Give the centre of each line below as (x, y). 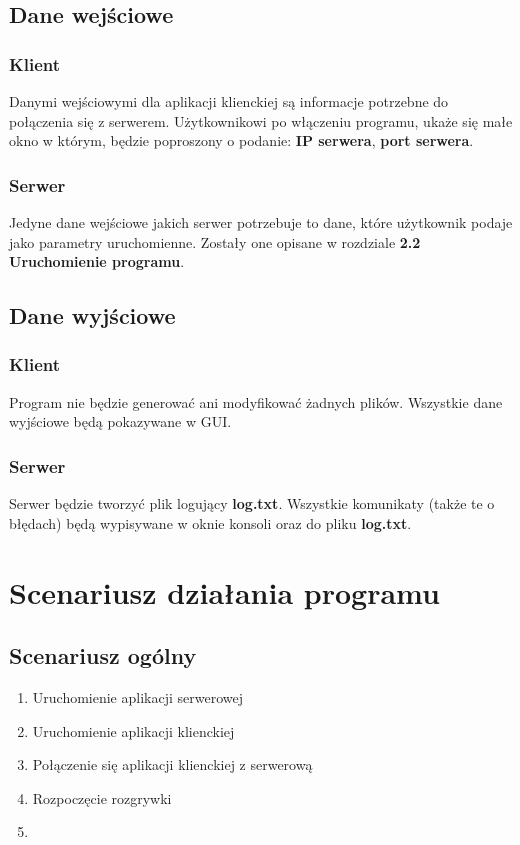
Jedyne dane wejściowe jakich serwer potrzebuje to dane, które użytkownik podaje (261, 222)
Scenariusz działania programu (224, 591)
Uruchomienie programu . (97, 261)
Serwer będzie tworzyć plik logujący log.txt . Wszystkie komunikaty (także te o (252, 503)
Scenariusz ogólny (103, 655)
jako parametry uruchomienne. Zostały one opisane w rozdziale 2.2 (215, 241)
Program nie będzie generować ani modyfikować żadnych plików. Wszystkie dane (256, 401)
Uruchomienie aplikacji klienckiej (133, 730)
